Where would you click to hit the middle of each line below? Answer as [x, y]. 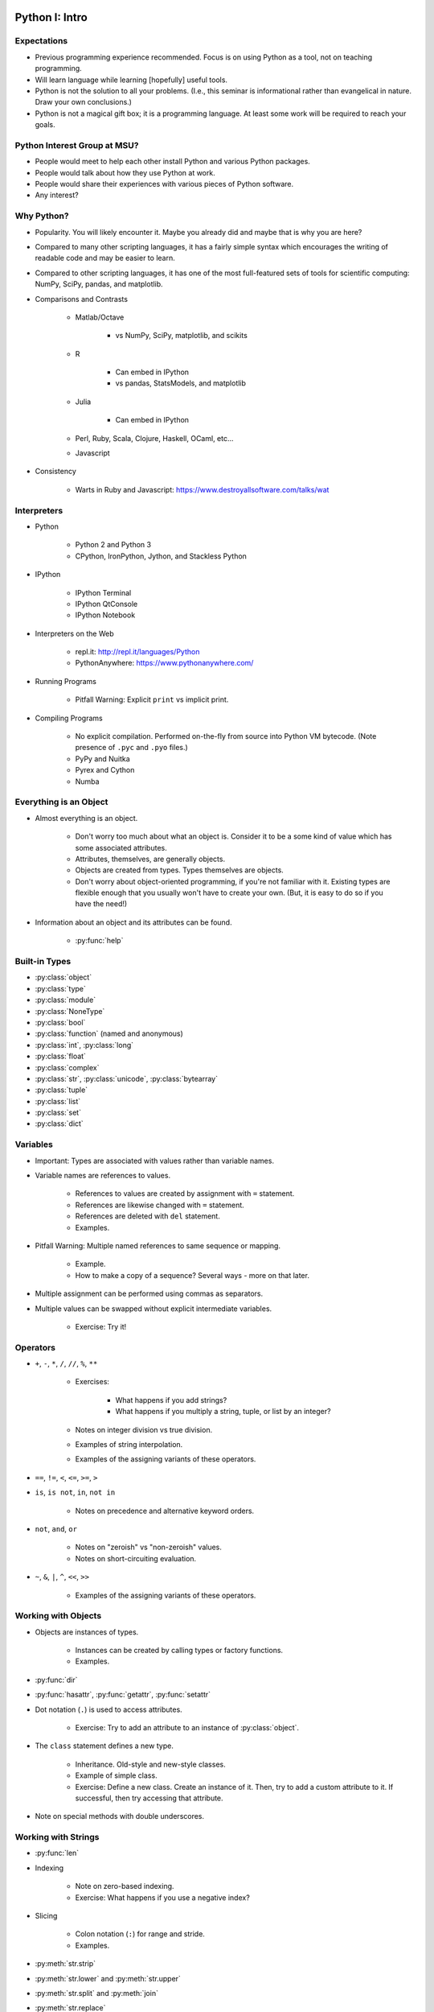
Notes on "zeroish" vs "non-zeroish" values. [149, 1547]
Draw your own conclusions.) [84, 102]
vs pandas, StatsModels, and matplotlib [181, 383]
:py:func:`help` [99, 941]
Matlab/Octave [100, 317]
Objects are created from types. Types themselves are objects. [180, 870]
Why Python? [42, 216]
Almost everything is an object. [86, 818]
